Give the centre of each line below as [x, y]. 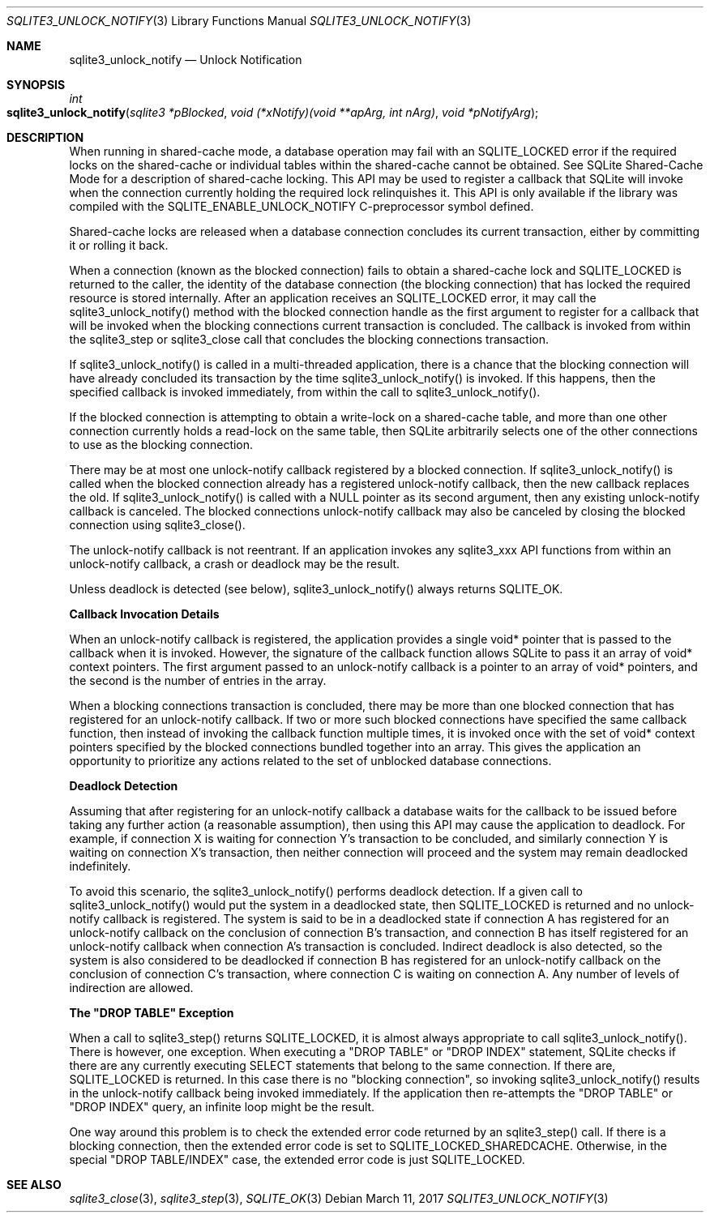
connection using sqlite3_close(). [157, 525]
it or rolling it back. [119, 245]
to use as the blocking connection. [161, 445]
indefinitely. [100, 866]
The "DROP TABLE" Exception [152, 1013]
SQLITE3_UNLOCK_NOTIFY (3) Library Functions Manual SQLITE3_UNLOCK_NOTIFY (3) [239, 21]
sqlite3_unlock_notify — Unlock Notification [186, 60]
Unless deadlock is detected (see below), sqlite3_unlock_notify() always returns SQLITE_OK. [316, 589]
